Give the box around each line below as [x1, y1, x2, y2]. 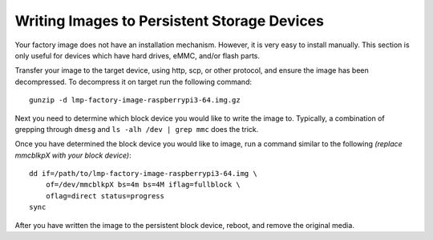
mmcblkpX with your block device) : [14, 150, 132, 160]
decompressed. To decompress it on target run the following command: [14, 77, 253, 86]
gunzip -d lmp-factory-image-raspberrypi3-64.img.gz [29, 96, 241, 105]
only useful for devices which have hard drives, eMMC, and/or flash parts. [14, 50, 261, 60]
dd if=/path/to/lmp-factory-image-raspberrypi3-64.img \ [29, 169, 258, 178]
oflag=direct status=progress [45, 191, 164, 200]
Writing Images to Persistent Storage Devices [14, 12, 325, 30]
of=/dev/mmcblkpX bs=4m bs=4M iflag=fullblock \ [45, 180, 241, 190]
